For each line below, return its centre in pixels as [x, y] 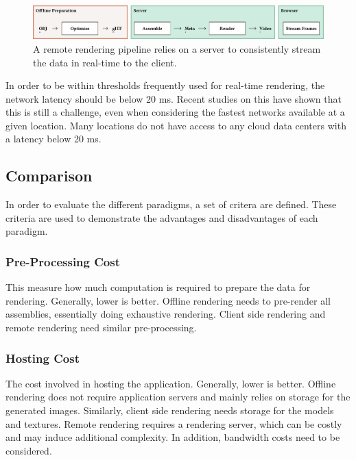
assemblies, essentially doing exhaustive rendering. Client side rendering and [166, 314]
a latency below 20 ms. [54, 139]
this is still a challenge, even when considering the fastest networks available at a [175, 112]
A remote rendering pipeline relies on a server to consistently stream [177, 48]
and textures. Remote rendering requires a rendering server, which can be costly [174, 423]
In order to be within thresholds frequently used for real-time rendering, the [165, 85]
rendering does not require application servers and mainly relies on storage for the [178, 397]
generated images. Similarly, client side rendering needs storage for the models [170, 410]
